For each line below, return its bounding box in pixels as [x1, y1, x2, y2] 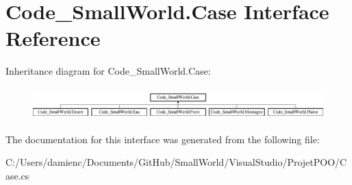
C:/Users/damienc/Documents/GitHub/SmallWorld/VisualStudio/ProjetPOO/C [5, 155, 347, 169]
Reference [5, 24, 101, 52]
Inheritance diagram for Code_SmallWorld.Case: [5, 64, 211, 78]
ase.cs [5, 168, 29, 182]
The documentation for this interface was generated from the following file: [5, 132, 320, 146]
